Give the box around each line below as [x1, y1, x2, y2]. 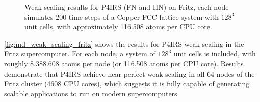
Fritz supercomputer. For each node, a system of [4, 48, 155, 59]
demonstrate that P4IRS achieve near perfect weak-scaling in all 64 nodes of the [4, 68, 255, 79]
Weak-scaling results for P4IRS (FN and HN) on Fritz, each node [24, 2, 229, 12]
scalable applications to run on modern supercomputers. [4, 88, 179, 98]
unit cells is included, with [173, 48, 256, 59]
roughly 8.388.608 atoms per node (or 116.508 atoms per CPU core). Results [4, 58, 244, 69]
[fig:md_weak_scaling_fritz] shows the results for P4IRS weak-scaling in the [4, 38, 244, 49]
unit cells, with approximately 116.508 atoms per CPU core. [24, 21, 212, 32]
